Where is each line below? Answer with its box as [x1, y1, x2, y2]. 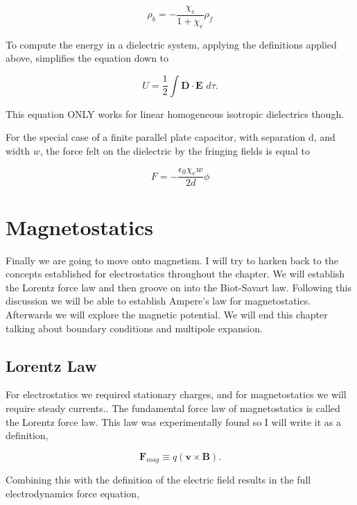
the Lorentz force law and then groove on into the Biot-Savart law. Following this [6, 280, 351, 294]
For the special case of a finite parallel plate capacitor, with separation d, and [6, 130, 336, 144]
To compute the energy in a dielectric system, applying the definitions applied [6, 37, 337, 51]
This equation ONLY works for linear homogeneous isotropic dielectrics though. [6, 106, 345, 121]
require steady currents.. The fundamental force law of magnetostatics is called [6, 400, 340, 415]
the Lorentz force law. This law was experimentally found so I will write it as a [6, 414, 341, 429]
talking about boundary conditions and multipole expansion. [6, 320, 263, 335]
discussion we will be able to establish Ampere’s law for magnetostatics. [6, 293, 311, 308]
